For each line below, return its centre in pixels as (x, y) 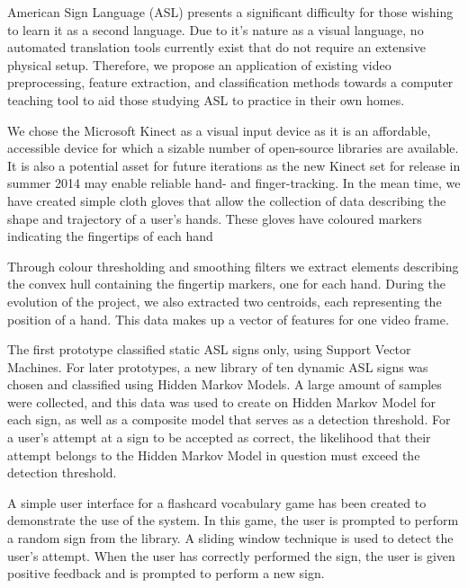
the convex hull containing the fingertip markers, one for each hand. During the (227, 284)
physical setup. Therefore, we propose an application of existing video (199, 64)
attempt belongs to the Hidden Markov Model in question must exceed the (214, 454)
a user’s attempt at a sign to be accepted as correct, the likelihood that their (219, 437)
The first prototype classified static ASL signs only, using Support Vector (209, 349)
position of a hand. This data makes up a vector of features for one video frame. (228, 319)
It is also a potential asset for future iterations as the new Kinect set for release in (234, 165)
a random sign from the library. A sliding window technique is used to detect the (230, 538)
